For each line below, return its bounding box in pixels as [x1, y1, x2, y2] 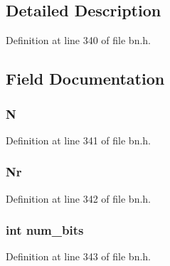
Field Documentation [6, 68, 165, 90]
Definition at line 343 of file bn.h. [6, 249, 152, 264]
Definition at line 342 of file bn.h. [6, 191, 152, 206]
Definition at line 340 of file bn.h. [6, 33, 152, 48]
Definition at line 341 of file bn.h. [6, 132, 152, 147]
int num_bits [6, 221, 84, 239]
